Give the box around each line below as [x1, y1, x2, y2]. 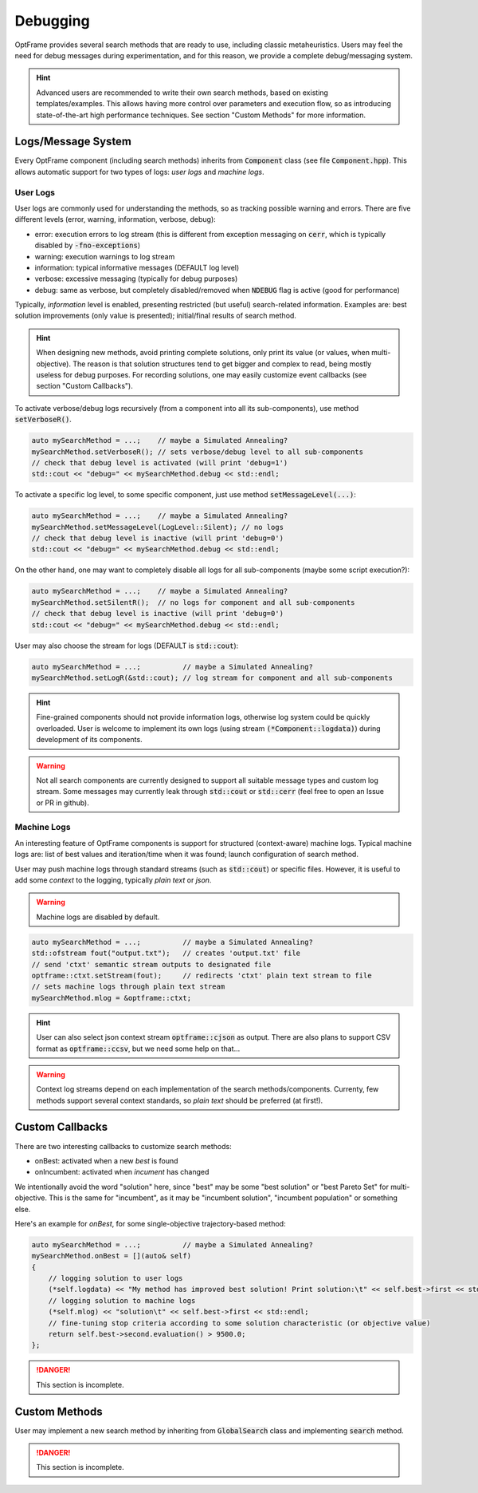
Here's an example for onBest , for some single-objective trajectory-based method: [14, 1218, 286, 1228]
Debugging [14, 12, 91, 30]
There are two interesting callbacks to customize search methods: [14, 1141, 232, 1151]
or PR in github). [36, 798, 89, 808]
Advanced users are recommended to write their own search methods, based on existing [36, 88, 328, 97]
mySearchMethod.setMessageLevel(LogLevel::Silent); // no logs [31, 523, 284, 531]
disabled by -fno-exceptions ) [34, 240, 141, 251]
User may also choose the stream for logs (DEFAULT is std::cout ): [14, 641, 239, 650]
